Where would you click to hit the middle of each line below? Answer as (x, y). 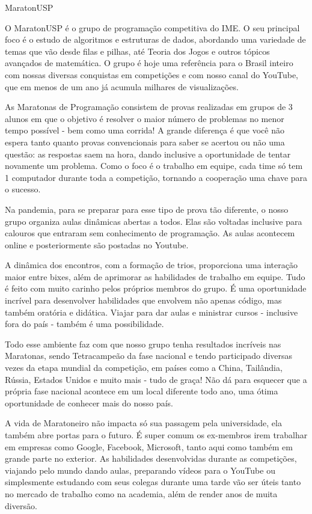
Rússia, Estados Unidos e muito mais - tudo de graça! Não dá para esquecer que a (156, 379)
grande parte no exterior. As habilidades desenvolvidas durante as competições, (151, 458)
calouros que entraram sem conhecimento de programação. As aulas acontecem (150, 233)
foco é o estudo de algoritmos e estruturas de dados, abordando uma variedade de (155, 39)
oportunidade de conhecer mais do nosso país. (89, 402)
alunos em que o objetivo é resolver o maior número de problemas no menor (145, 118)
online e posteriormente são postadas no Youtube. (97, 244)
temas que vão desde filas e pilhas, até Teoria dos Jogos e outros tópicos (137, 51)
